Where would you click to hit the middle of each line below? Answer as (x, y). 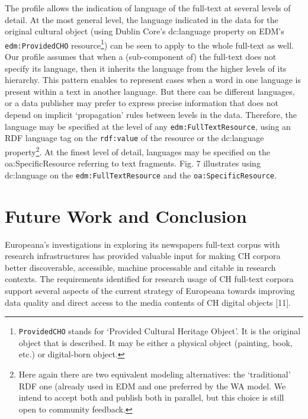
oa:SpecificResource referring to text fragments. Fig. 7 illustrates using (133, 163)
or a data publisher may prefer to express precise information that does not (142, 103)
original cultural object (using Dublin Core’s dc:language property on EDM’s (145, 31)
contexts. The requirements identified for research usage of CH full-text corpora (149, 279)
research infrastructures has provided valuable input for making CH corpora (143, 256)
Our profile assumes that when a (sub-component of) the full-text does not (141, 57)
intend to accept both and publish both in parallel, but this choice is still (151, 397)
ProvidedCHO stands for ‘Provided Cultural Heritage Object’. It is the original (160, 331)
